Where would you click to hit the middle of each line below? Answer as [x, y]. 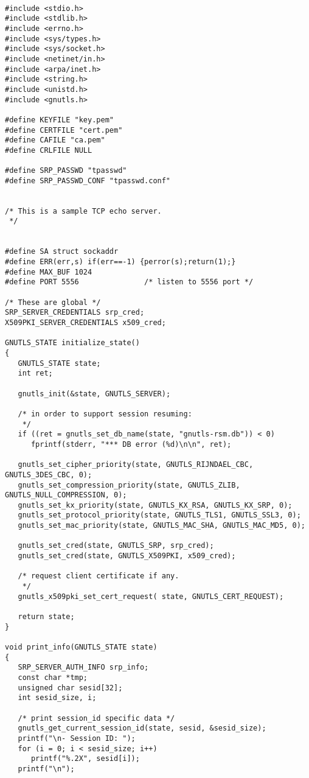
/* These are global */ [53, 302]
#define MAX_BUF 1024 [49, 272]
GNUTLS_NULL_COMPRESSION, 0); [66, 495]
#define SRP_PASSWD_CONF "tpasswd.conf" [88, 180]
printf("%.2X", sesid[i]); [85, 759]
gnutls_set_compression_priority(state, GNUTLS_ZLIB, [129, 485]
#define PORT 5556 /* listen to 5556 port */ [129, 282]
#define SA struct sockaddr [62, 252]
